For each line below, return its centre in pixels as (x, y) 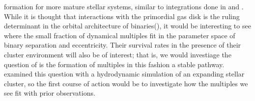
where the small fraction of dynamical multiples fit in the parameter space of (120, 35)
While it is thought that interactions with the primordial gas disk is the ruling (122, 16)
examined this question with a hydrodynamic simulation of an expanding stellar (124, 74)
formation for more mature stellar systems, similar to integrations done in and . (124, 6)
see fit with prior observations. (50, 93)
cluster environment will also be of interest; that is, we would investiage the (118, 54)
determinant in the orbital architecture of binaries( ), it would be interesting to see (127, 26)
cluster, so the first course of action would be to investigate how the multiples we (126, 83)
